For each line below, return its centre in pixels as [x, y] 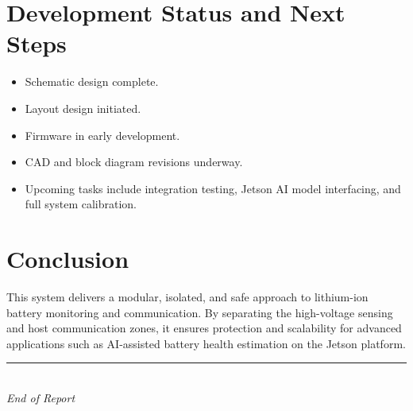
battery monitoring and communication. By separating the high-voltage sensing [200, 312]
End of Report [41, 397]
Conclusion [68, 259]
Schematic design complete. [92, 81]
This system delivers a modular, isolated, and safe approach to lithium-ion [187, 297]
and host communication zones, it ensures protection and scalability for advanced [204, 328]
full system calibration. [81, 204]
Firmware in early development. [102, 135]
